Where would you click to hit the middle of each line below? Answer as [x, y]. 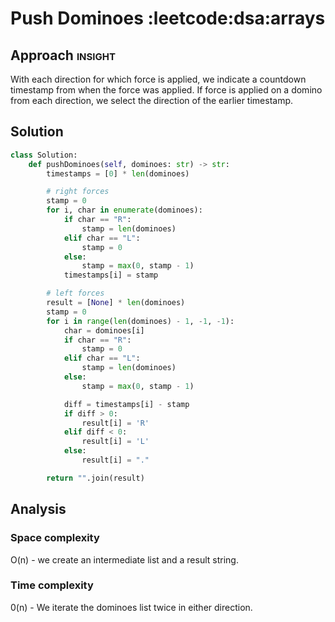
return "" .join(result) [95, 478]
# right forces [78, 192]
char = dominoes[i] [104, 330]
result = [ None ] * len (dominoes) [116, 303]
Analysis [38, 509]
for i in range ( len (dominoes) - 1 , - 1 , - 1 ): [140, 321]
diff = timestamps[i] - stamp [126, 404]
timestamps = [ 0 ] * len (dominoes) [118, 173]
